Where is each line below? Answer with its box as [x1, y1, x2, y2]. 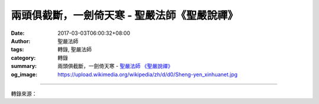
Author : [11, 37, 31, 44]
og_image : [11, 71, 38, 78]
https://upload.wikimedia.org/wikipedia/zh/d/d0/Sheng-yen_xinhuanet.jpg [57, 71, 238, 78]
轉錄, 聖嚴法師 [57, 46, 92, 53]
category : [11, 54, 36, 61]
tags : [11, 46, 24, 53]
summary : [11, 63, 37, 70]
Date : [11, 30, 25, 37]
